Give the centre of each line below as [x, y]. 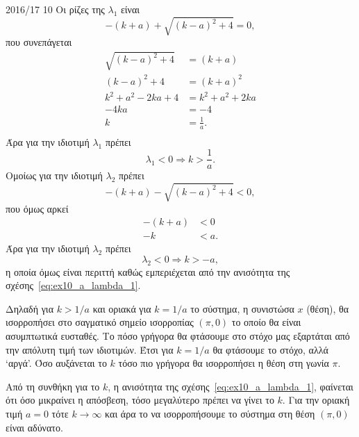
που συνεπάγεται [39, 42]
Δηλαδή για [30, 308]
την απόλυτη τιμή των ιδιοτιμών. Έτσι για [90, 349]
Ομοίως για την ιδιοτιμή [54, 175]
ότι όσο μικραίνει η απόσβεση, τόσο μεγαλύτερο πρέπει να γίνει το [140, 400]
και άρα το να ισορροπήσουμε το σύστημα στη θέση [210, 413]
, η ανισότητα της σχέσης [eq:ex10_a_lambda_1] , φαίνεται [231, 386]
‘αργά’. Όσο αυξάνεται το [56, 363]
